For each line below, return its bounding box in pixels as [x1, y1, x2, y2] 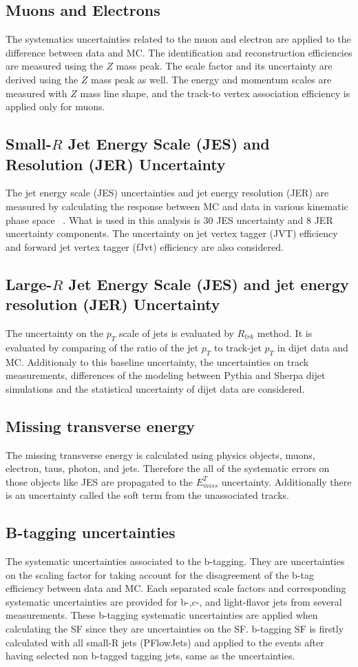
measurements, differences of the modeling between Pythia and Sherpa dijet [6, 368, 326, 382]
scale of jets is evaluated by [118, 325, 234, 340]
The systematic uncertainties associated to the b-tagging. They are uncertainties [6, 554, 345, 568]
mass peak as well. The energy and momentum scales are [91, 72, 332, 86]
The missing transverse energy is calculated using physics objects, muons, [6, 447, 315, 462]
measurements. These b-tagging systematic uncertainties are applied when [6, 608, 318, 622]
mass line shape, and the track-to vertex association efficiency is [80, 85, 350, 100]
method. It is [257, 325, 313, 340]
